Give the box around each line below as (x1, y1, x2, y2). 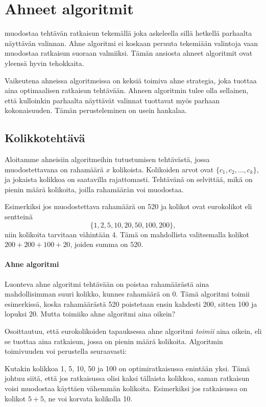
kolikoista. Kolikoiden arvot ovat (112, 164, 214, 174)
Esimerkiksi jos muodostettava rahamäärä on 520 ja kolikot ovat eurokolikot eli (5, 201, 252, 212)
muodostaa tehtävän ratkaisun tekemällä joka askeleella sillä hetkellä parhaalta (5, 28, 252, 38)
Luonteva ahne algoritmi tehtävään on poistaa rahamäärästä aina (5, 278, 209, 289)
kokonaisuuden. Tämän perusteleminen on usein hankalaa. (5, 105, 187, 116)
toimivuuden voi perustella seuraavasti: (5, 346, 127, 356)
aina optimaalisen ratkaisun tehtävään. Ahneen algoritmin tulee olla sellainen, (5, 85, 249, 96)
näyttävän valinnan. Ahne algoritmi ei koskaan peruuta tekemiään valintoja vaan (5, 37, 258, 48)
